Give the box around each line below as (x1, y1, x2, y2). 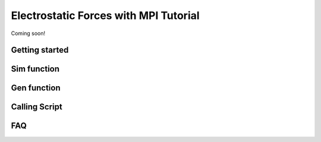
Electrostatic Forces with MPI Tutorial (11, 9, 200, 22)
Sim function (11, 64, 59, 74)
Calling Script (11, 102, 62, 112)
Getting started (11, 45, 69, 55)
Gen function (11, 83, 61, 93)
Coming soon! (11, 30, 46, 37)
